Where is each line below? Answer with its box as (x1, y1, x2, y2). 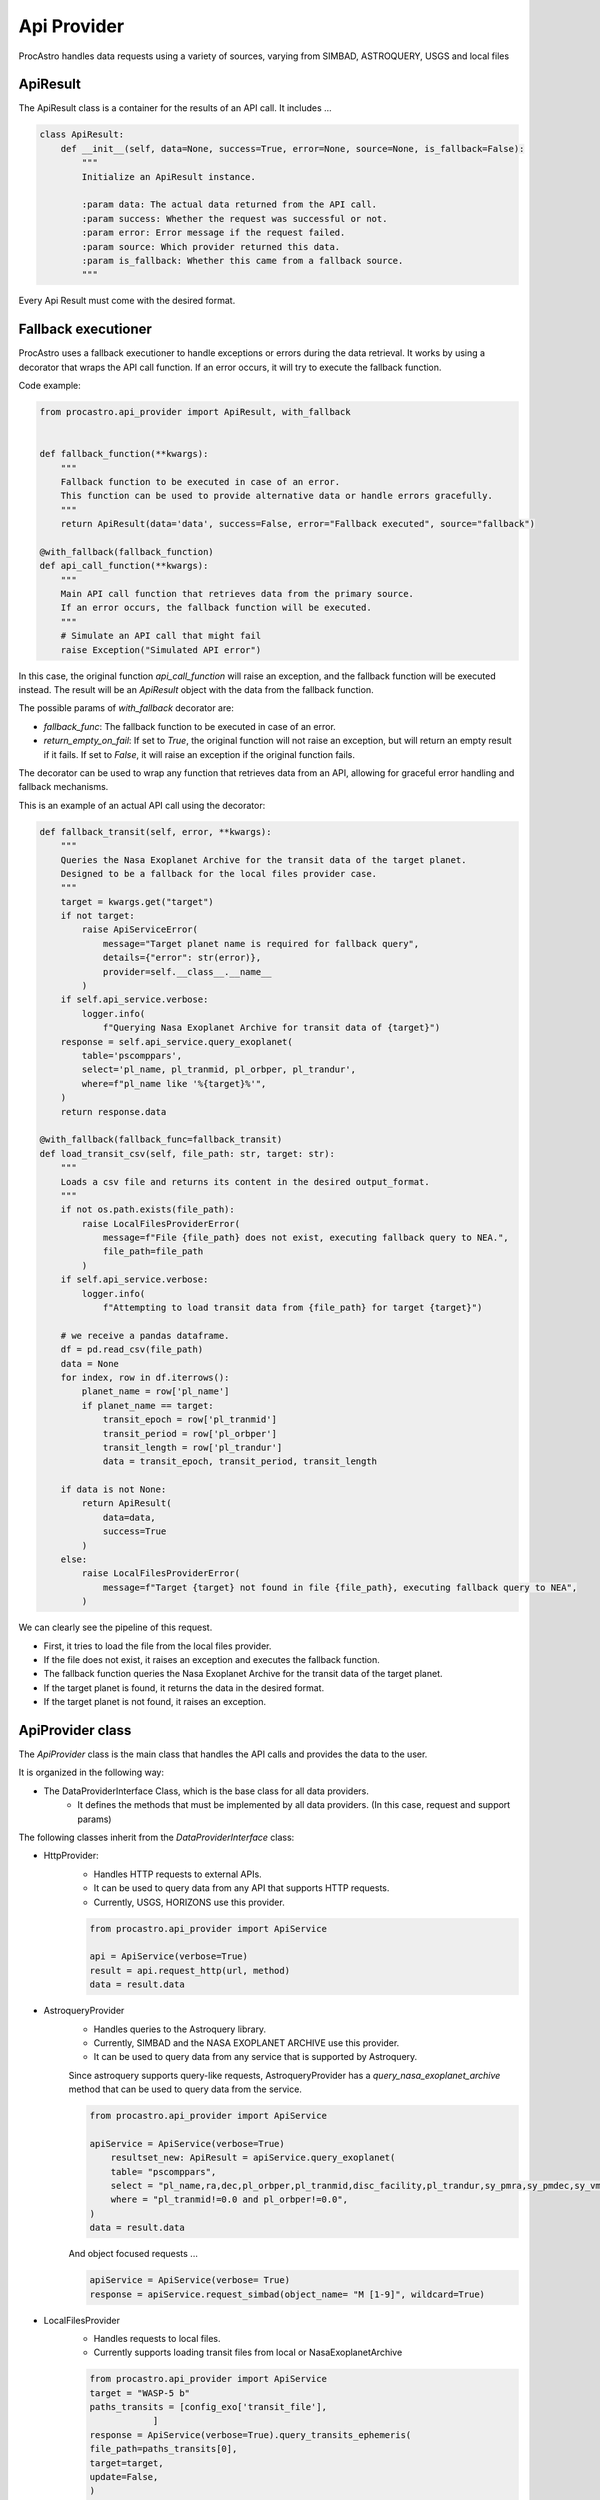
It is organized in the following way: (18, 1766, 165, 1779)
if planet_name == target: (81, 1400, 214, 1411)
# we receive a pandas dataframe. (60, 1330, 230, 1341)
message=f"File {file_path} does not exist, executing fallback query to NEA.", (102, 1232, 509, 1244)
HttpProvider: (43, 1850, 99, 1862)
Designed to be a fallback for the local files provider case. (60, 868, 378, 879)
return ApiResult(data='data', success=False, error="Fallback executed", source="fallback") (60, 518, 535, 530)
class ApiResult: (39, 129, 125, 140)
